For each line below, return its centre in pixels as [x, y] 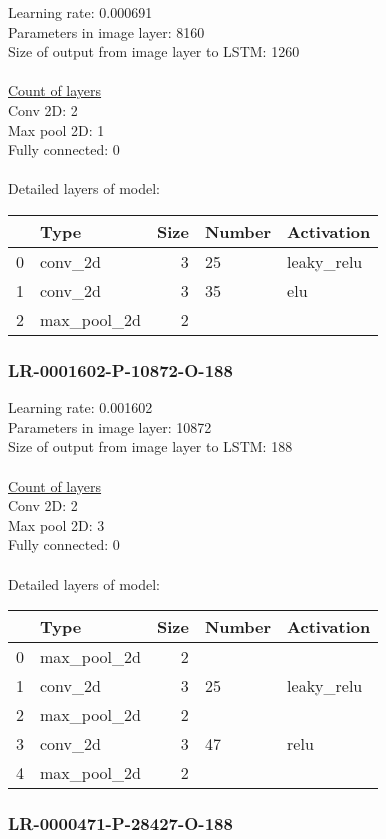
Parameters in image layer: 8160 [106, 31]
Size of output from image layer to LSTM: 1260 [154, 51]
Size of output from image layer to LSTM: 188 [150, 446]
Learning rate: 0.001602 [80, 407]
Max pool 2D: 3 [56, 524]
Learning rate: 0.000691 [80, 12]
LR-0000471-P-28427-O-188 [120, 823]
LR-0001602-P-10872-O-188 [120, 369]
